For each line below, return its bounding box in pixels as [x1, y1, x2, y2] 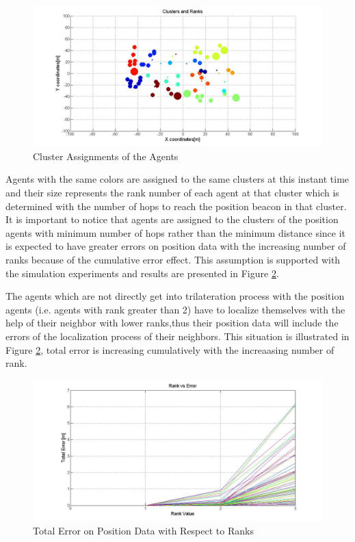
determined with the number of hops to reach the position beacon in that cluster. [5, 198, 347, 213]
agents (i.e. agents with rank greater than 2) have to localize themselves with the [5, 302, 345, 316]
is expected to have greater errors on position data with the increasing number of [5, 239, 346, 253]
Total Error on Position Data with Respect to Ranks [33, 523, 254, 537]
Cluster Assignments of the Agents [33, 149, 179, 163]
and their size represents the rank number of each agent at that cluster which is [5, 185, 339, 199]
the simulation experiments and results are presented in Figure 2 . [5, 266, 279, 280]
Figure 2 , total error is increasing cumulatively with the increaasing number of [5, 342, 334, 357]
